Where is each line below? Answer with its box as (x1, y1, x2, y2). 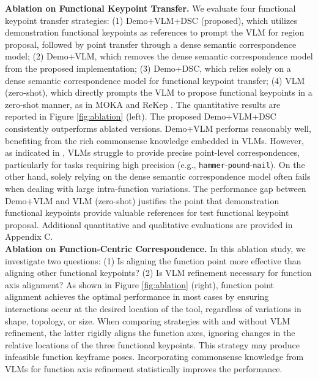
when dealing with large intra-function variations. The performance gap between (5, 182, 306, 194)
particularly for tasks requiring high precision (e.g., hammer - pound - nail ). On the (5, 158, 305, 170)
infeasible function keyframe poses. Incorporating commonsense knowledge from (5, 350, 304, 363)
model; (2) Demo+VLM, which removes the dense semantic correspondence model (5, 50, 313, 63)
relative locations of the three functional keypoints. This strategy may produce (5, 338, 300, 351)
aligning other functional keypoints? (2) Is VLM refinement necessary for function (5, 266, 312, 279)
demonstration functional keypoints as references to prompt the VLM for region (5, 26, 305, 39)
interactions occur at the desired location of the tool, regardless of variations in (5, 302, 301, 315)
